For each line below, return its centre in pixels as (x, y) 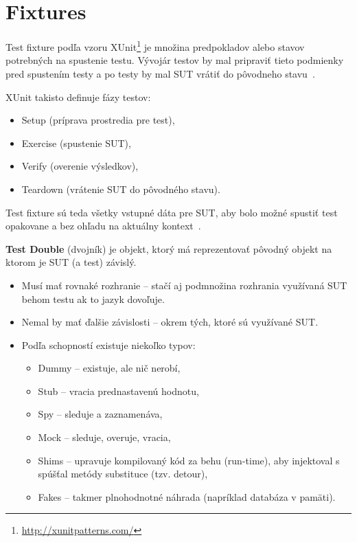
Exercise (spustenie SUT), (76, 143)
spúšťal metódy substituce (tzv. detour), (123, 474)
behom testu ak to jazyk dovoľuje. (93, 298)
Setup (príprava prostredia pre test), (98, 120)
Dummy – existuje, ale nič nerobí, (109, 368)
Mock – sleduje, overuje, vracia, (104, 437)
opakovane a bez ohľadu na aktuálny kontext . (103, 226)
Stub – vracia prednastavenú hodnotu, (118, 391)
